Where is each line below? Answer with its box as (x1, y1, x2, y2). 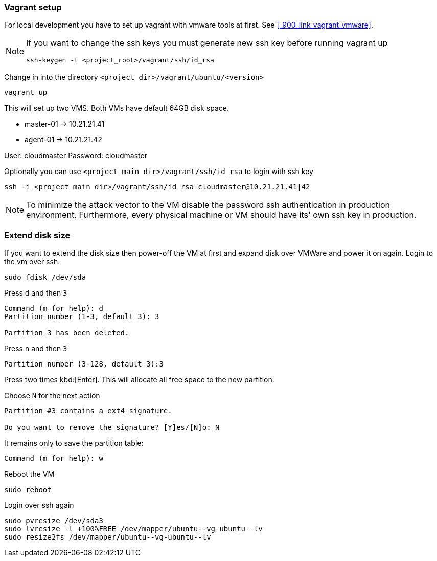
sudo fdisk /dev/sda (4, 273, 86, 282)
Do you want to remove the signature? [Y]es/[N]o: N (4, 423, 220, 432)
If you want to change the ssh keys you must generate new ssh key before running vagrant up (26, 38, 388, 48)
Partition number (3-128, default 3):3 (4, 360, 164, 369)
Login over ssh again (4, 501, 74, 510)
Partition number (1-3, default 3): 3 (4, 312, 159, 321)
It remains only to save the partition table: (4, 438, 144, 448)
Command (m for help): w (4, 454, 103, 463)
